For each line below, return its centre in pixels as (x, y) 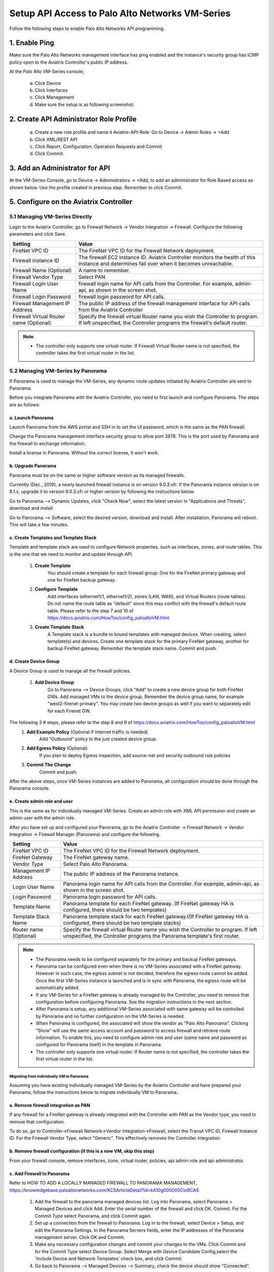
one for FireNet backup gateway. (82, 580)
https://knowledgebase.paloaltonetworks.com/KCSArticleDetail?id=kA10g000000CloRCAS (104, 1190)
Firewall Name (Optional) (42, 270)
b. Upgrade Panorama (33, 466)
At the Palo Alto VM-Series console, (47, 72)
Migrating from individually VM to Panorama (49, 1076)
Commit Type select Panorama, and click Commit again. (93, 1216)
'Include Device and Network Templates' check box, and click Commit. (109, 1259)
